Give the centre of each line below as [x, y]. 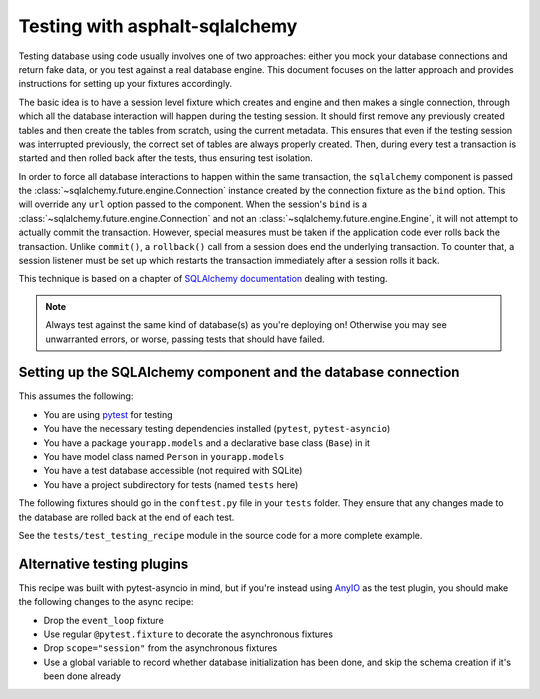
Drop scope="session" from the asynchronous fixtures [160, 648]
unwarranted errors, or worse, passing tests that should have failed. [185, 339]
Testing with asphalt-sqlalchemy [158, 26]
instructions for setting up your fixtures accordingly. [125, 84]
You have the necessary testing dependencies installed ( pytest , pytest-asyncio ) [217, 429]
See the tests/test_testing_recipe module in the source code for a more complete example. [220, 535]
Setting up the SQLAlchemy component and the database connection [239, 372]
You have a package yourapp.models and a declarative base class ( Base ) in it [206, 442]
